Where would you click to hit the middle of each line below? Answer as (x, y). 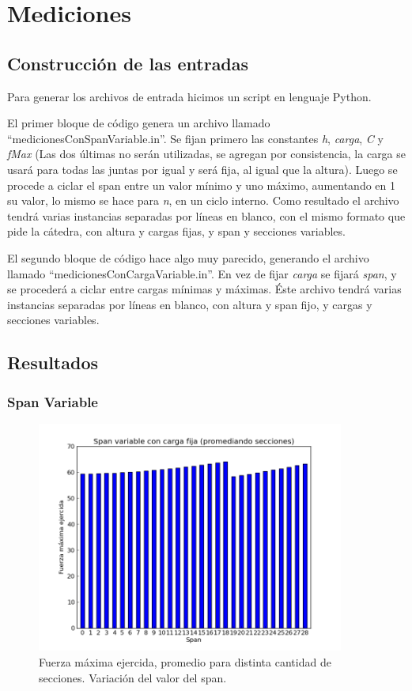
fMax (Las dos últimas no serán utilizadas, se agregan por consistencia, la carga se (207, 154)
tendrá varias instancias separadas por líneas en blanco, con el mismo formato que (206, 215)
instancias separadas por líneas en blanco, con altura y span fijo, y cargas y (190, 304)
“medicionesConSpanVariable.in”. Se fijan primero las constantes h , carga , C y (195, 138)
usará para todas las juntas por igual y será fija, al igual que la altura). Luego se (202, 169)
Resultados (53, 362)
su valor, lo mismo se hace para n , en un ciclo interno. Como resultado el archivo (203, 200)
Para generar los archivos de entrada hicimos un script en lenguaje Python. (189, 96)
